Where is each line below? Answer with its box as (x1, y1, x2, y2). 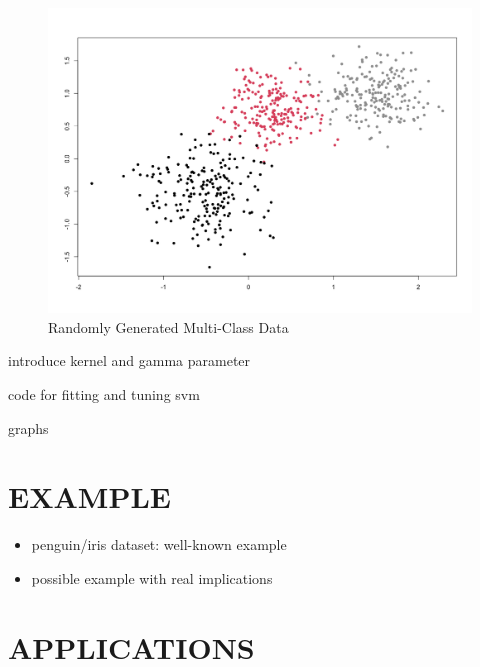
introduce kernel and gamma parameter (8, 350, 251, 371)
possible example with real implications (31, 567, 273, 588)
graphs (8, 417, 49, 438)
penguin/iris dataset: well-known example (31, 534, 287, 555)
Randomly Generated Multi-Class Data (48, 316, 289, 337)
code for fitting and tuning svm (8, 383, 200, 404)
